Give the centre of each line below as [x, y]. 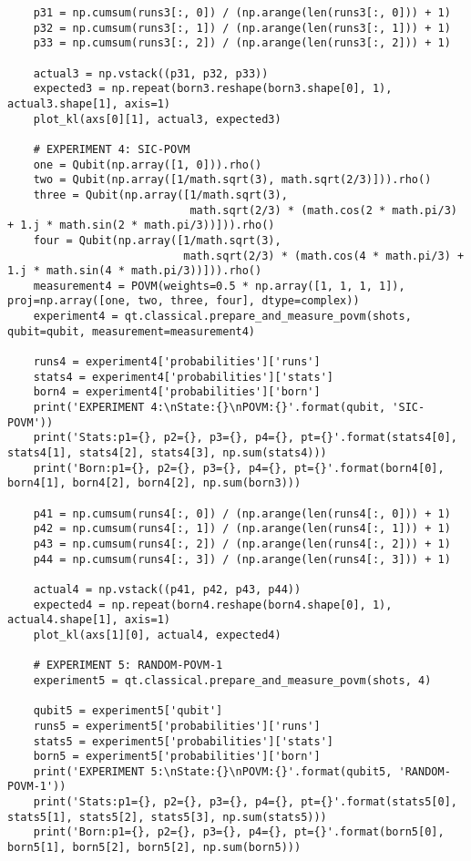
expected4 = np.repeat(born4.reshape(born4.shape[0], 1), [213, 605]
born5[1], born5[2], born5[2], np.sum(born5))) [154, 848]
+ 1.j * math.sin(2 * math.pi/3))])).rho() [141, 225]
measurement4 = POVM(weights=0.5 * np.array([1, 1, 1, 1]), [219, 286]
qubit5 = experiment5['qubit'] [128, 711]
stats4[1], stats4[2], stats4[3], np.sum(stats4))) [167, 453]
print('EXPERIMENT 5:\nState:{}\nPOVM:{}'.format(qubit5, [213, 771]
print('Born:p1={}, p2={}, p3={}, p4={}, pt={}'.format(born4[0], [239, 468]
